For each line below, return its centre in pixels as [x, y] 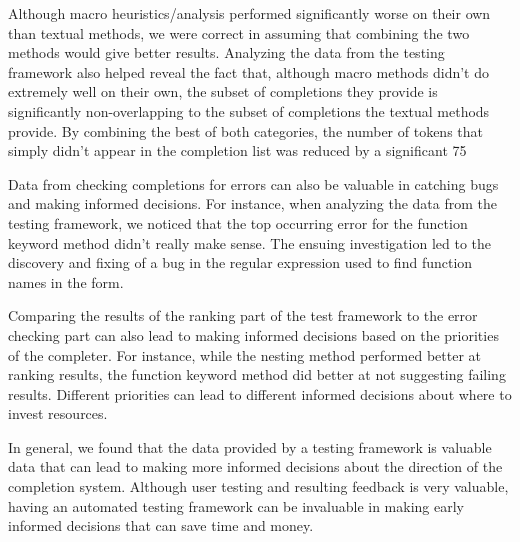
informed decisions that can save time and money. [161, 525]
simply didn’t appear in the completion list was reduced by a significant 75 [237, 150]
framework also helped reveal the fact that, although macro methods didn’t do [248, 71]
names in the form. [66, 281]
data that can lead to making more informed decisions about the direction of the [255, 466]
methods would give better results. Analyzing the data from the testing [226, 52]
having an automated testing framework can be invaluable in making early [236, 505]
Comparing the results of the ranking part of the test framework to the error [243, 315]
